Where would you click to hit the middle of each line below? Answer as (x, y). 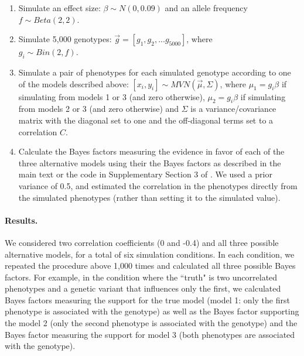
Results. (21, 220)
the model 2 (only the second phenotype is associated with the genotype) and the (151, 323)
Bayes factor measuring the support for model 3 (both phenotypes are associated (150, 334)
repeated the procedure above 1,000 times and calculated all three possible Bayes (150, 266)
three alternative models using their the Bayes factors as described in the (150, 162)
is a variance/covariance (233, 109)
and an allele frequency (206, 8)
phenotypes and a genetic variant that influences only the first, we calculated (143, 288)
